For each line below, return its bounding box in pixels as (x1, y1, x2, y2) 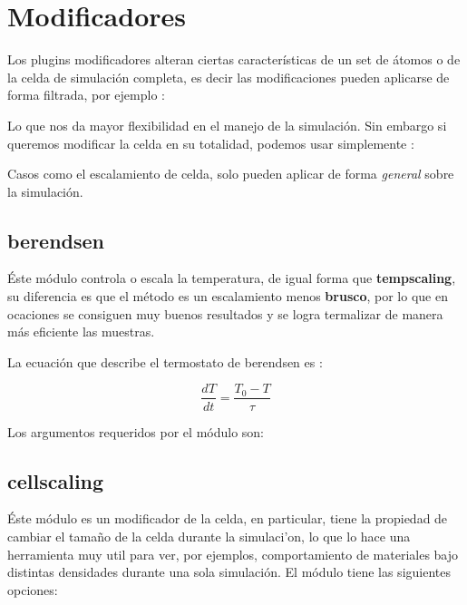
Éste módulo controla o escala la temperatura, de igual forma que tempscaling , (7, 268, 456, 288)
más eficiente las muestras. (7, 322, 155, 341)
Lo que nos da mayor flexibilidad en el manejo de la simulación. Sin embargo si (7, 115, 447, 134)
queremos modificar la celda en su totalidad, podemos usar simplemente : (7, 133, 414, 152)
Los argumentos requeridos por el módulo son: (7, 422, 264, 441)
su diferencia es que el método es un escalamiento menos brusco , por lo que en (7, 287, 448, 306)
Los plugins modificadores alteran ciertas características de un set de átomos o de (7, 50, 461, 69)
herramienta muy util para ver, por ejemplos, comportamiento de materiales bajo (7, 544, 459, 563)
